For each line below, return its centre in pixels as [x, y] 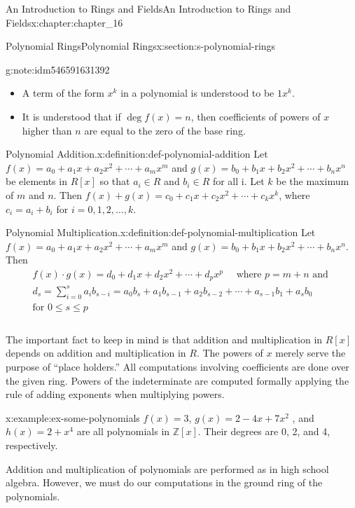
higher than [47, 130]
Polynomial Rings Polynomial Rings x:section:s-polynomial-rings [141, 46]
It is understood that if [71, 116]
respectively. [32, 445]
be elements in [36, 181]
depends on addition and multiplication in [96, 353]
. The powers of [230, 353]
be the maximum [313, 181]
